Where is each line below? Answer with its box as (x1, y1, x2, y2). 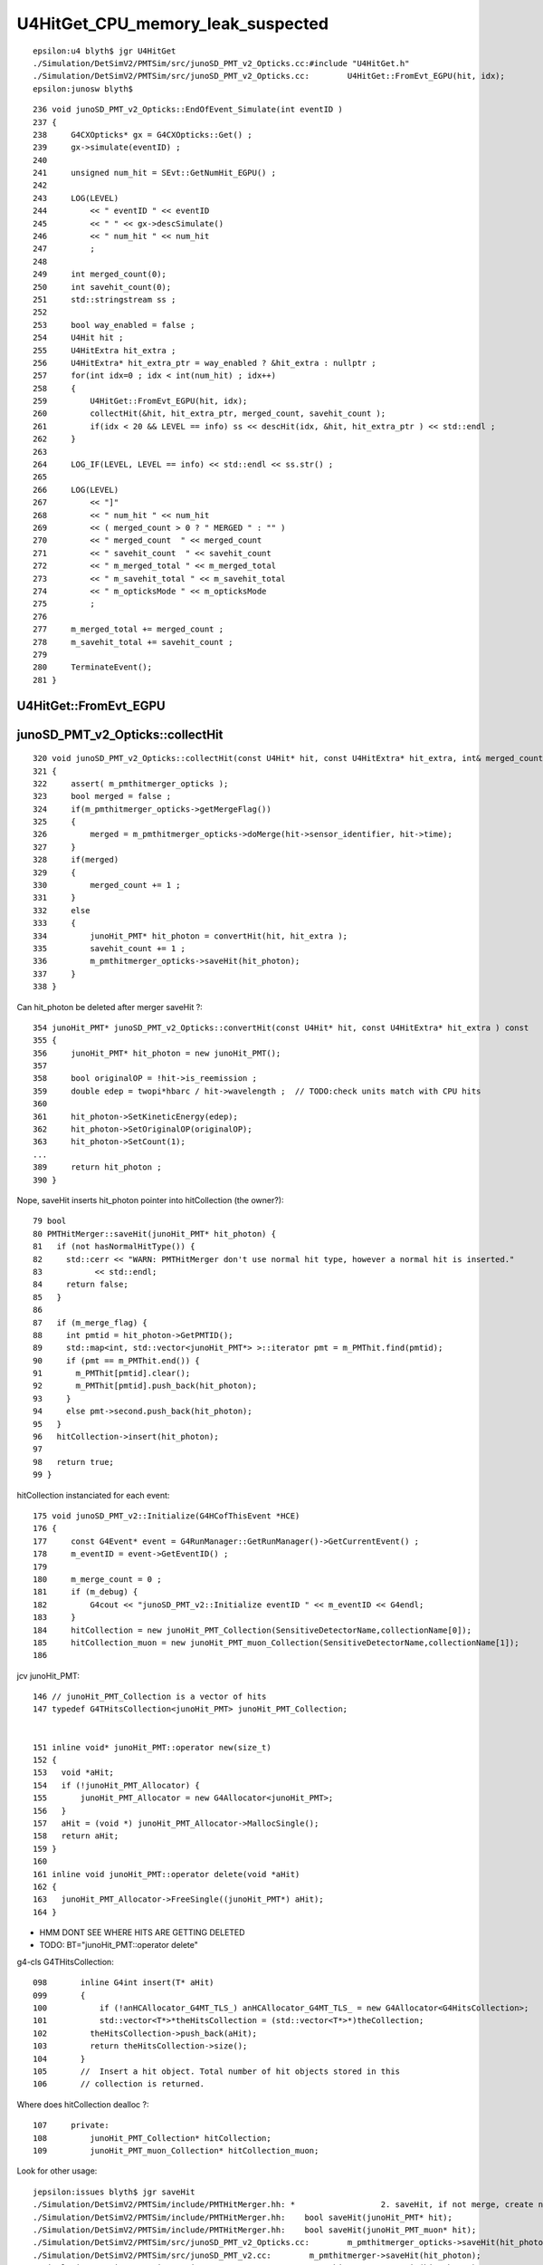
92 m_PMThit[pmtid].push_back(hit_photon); (33, 1381, 258, 1391)
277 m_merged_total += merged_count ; (33, 624, 224, 634)
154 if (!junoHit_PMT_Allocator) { (33, 1780, 201, 1790)
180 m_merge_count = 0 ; (33, 1574, 162, 1585)
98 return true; (33, 1457, 115, 1467)
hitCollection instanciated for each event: (16, 1489, 170, 1500)
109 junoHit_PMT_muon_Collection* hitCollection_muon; (33, 2145, 319, 2155)
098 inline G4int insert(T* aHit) (33, 1978, 214, 1988)
